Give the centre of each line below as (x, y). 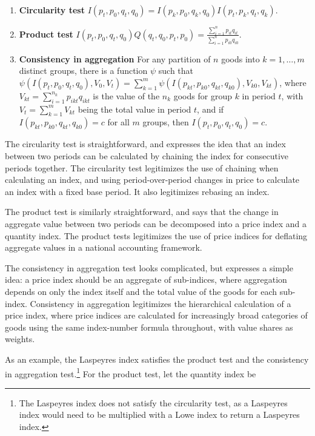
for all (118, 122)
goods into (240, 58)
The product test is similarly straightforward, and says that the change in (142, 212)
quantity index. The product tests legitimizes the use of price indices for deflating (156, 235)
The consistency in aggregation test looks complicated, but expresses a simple (149, 267)
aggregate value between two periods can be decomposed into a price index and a (156, 223)
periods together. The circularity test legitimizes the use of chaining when (142, 167)
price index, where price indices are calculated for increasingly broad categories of (156, 315)
